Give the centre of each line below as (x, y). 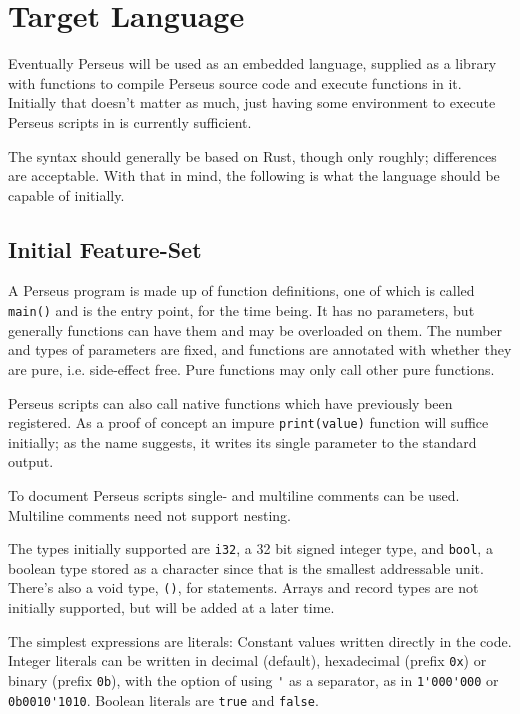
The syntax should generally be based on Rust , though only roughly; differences (252, 155)
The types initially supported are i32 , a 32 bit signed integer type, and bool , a (250, 548)
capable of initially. (66, 194)
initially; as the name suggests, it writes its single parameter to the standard (242, 441)
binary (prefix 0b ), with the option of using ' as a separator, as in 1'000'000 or (253, 679)
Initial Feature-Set (105, 248)
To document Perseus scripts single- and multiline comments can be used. (234, 494)
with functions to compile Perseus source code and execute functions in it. (235, 82)
